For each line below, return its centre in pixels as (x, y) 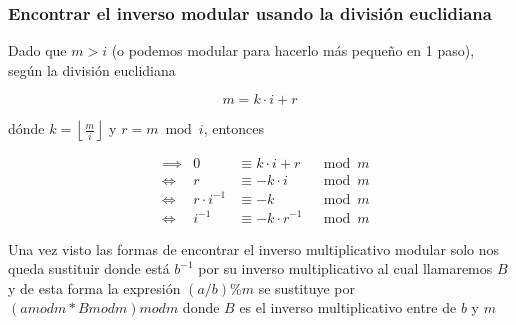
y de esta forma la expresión (94, 287)
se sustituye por (306, 287)
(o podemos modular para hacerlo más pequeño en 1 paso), (293, 50)
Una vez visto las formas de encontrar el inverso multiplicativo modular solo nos (254, 248)
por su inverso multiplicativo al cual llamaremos (345, 268)
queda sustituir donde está (89, 268)
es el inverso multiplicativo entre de (348, 307)
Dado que (37, 50)
